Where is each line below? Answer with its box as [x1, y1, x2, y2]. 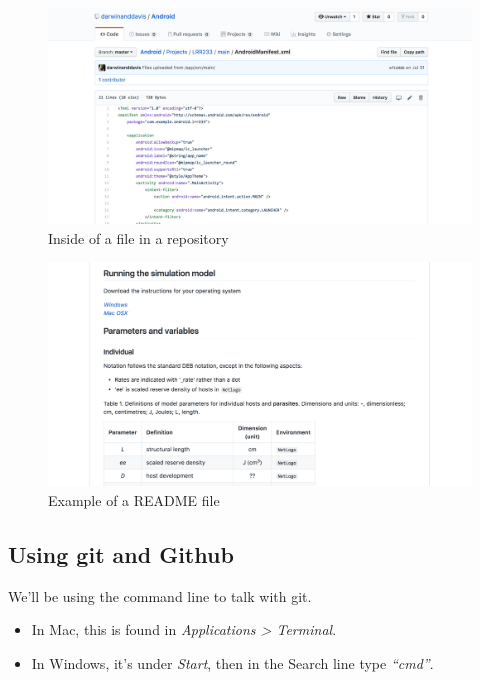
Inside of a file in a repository [48, 227, 229, 248]
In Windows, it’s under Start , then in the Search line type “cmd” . [31, 652, 434, 673]
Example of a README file [48, 489, 220, 510]
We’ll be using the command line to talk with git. [8, 585, 312, 606]
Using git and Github [8, 538, 234, 569]
